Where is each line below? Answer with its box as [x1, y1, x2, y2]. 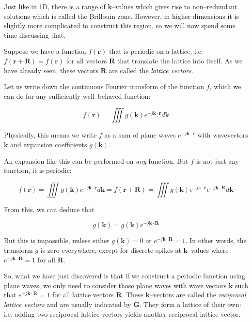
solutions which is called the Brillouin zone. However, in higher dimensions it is [4, 11, 239, 21]
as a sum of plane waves [104, 130, 176, 140]
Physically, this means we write [4, 130, 97, 140]
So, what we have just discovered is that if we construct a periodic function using [4, 271, 245, 281]
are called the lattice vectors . [109, 65, 193, 75]
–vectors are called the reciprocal [149, 290, 246, 300]
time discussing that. [4, 30, 66, 40]
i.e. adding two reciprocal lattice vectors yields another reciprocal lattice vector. [4, 308, 241, 319]
